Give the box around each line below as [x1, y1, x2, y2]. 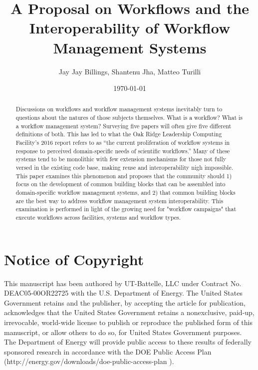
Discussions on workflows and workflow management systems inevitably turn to [15, 105, 223, 113]
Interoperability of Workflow [29, 17, 231, 38]
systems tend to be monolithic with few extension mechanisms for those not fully [15, 155, 227, 163]
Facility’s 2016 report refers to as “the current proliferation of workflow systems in [15, 138, 230, 147]
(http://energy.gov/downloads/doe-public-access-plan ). [4, 356, 174, 367]
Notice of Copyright [4, 249, 144, 269]
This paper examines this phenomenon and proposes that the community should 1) [15, 171, 232, 180]
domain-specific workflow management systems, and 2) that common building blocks [15, 188, 236, 197]
